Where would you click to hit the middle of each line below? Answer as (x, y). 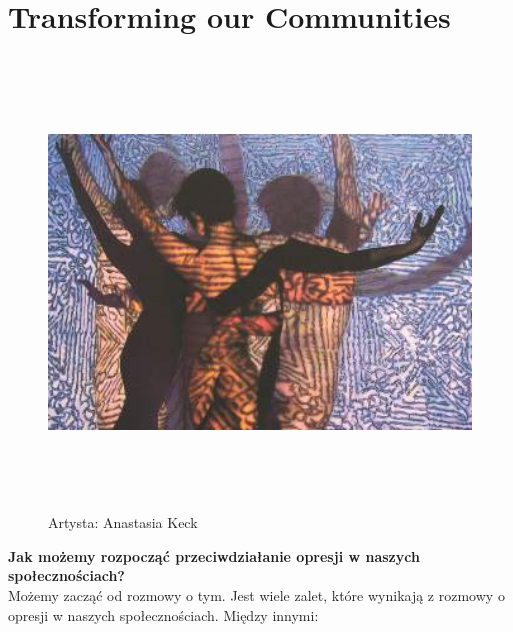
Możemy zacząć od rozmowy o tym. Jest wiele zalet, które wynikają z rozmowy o (256, 595)
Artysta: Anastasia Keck (123, 522)
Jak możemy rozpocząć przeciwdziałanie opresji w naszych (214, 555)
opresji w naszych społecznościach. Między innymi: (163, 614)
